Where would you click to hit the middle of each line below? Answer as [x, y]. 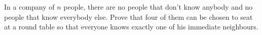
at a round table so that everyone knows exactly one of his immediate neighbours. [131, 27]
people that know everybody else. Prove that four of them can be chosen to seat [128, 16]
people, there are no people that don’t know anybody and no [158, 7]
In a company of [29, 7]
